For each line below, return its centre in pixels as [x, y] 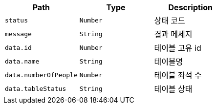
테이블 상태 [173, 89]
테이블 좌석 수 [178, 75]
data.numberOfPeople [41, 75]
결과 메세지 [173, 34]
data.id [18, 47]
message [18, 34]
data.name [22, 61]
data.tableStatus [36, 88]
